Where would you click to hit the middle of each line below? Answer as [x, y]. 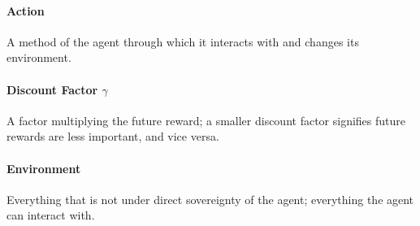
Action [26, 10]
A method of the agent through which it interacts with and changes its [183, 41]
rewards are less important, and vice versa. [113, 136]
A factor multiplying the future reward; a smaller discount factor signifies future [206, 120]
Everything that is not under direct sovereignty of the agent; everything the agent [210, 199]
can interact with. [51, 215]
